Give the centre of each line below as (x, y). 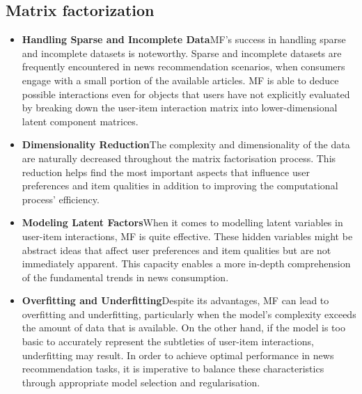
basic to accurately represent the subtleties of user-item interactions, (168, 341)
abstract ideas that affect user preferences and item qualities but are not (176, 250)
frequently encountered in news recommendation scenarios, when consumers (183, 66)
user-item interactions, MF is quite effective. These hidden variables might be (187, 236)
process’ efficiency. (61, 199)
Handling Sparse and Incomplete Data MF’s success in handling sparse (184, 39)
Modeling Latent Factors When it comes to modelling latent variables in (182, 222)
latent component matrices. (80, 121)
